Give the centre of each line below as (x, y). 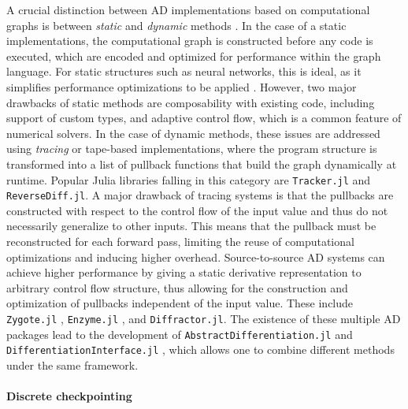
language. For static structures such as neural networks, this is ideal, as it (184, 71)
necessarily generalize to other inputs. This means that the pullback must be (191, 226)
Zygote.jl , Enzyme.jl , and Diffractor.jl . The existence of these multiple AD (204, 318)
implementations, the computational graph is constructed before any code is (190, 41)
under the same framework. (72, 364)
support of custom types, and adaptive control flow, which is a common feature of (204, 118)
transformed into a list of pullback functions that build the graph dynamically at (202, 164)
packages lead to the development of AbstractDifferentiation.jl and (180, 334)
